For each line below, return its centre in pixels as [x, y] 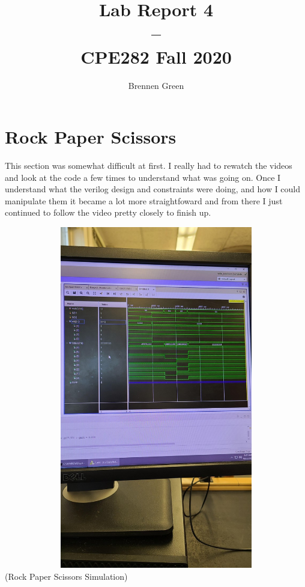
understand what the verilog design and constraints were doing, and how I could [153, 189]
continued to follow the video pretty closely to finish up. [108, 212]
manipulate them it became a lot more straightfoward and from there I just [144, 200]
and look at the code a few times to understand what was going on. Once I [143, 177]
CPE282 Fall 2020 [156, 56]
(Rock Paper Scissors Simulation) [66, 576]
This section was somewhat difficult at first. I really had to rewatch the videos [149, 166]
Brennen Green [156, 85]
